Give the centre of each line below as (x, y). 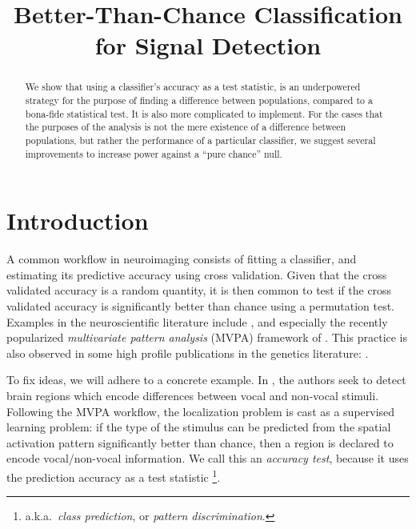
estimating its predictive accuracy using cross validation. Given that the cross (197, 274)
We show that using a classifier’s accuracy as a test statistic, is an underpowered (193, 87)
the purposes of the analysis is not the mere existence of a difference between (186, 127)
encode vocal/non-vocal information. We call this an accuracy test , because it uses (208, 458)
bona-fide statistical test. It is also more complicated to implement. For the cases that (204, 113)
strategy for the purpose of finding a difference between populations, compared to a (199, 100)
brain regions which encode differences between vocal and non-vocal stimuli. (193, 395)
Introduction (78, 220)
